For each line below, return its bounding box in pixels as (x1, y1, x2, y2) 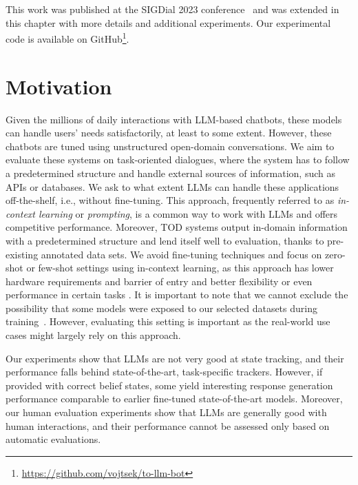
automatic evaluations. (6, 432, 101, 446)
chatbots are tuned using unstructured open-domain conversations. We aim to (6, 138, 335, 153)
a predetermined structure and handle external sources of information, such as (6, 165, 336, 180)
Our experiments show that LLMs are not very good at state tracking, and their (6, 351, 344, 365)
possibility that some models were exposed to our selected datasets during (6, 300, 317, 315)
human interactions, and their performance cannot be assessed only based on (6, 418, 330, 433)
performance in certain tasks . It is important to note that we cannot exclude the (6, 287, 348, 302)
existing (6, 247, 39, 261)
